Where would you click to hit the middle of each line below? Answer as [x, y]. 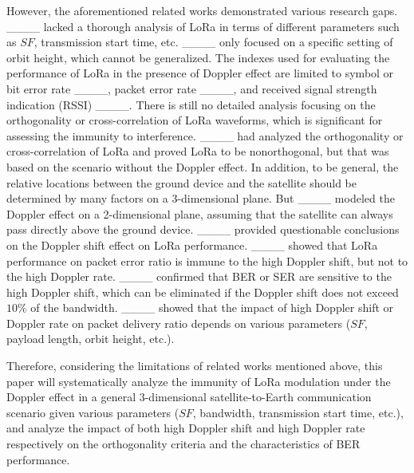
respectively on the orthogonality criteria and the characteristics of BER [183, 444]
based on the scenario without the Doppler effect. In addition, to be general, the [203, 166]
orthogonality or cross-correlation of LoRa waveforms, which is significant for [195, 120]
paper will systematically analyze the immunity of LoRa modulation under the [199, 381]
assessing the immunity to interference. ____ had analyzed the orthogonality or [205, 135]
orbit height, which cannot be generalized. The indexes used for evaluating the [198, 57]
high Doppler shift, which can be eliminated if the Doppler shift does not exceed [203, 292]
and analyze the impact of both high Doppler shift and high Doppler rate [186, 428]
